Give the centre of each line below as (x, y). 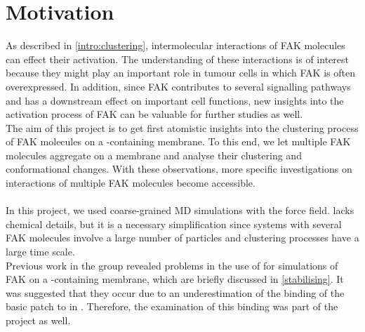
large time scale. (40, 252)
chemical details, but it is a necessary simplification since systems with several (174, 224)
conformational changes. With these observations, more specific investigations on (179, 169)
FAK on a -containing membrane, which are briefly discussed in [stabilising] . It (175, 279)
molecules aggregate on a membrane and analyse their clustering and (154, 155)
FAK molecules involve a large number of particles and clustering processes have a (182, 238)
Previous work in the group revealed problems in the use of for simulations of (172, 265)
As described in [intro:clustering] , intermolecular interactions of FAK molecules (175, 45)
